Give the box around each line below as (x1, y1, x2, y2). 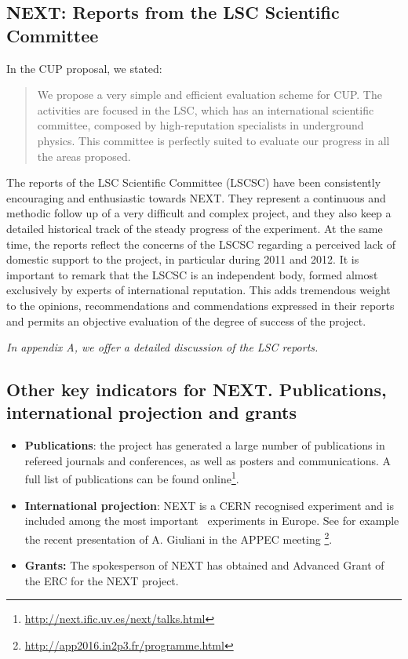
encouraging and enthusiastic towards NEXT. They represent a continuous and (6, 189, 386, 206)
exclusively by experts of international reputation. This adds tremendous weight (6, 282, 391, 298)
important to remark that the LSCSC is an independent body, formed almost (6, 266, 378, 282)
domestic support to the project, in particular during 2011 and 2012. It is (6, 251, 359, 268)
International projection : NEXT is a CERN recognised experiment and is (24, 497, 394, 513)
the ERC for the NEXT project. (24, 572, 179, 588)
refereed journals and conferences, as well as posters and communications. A (24, 452, 391, 468)
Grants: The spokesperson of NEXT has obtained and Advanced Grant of (24, 557, 384, 573)
